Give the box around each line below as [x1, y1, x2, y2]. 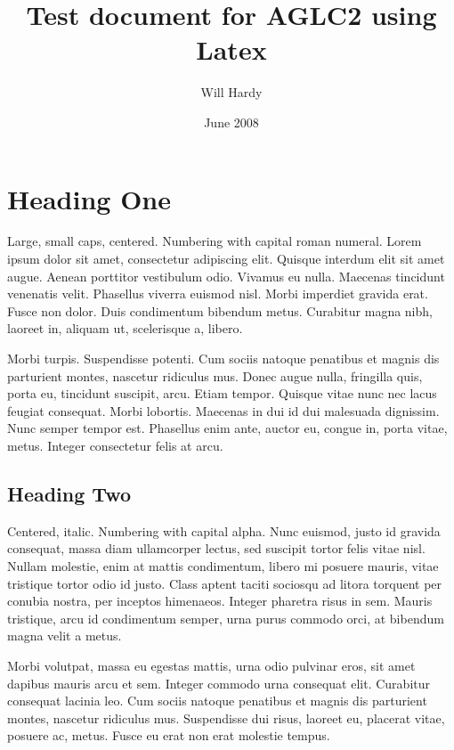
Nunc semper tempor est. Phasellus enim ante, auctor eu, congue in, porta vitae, [7, 419, 448, 437]
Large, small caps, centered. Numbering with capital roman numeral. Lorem [7, 232, 422, 250]
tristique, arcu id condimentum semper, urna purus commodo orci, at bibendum [7, 608, 444, 627]
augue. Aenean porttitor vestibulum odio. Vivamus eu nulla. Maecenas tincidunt [7, 266, 445, 285]
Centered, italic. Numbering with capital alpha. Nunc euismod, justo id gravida [7, 521, 441, 540]
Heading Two [7, 479, 131, 507]
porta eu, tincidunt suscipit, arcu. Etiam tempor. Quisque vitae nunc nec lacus [7, 384, 437, 403]
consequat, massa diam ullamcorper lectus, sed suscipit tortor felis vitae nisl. [7, 539, 426, 558]
